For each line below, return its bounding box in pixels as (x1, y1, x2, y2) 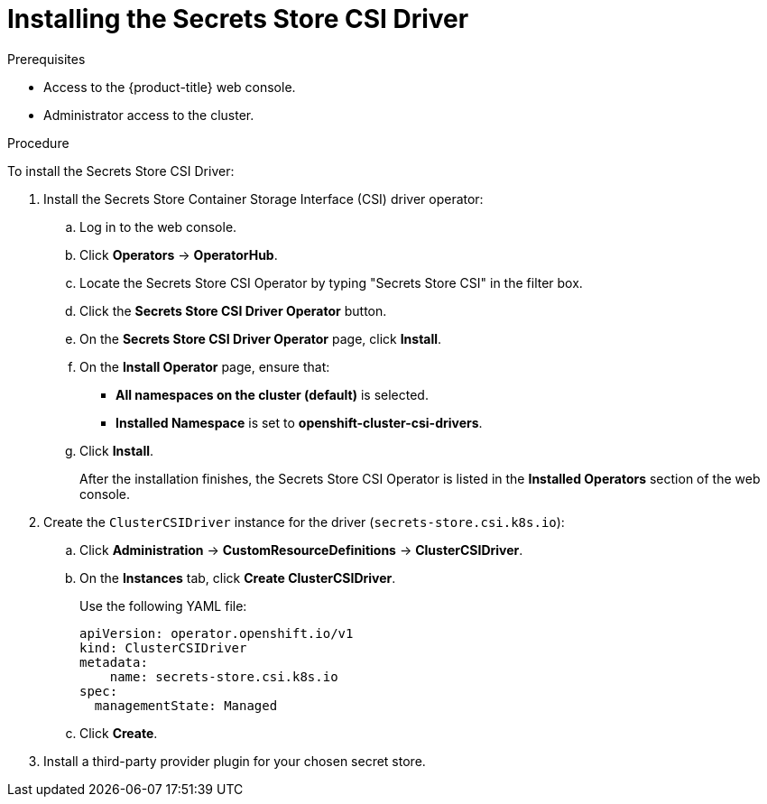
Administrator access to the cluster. (43, 106, 254, 123)
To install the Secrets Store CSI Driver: (7, 162, 235, 179)
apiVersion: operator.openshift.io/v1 (79, 625, 354, 641)
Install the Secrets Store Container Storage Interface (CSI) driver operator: (43, 190, 484, 207)
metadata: (79, 654, 148, 670)
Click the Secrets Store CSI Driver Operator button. (79, 302, 387, 319)
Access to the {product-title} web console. (43, 79, 296, 95)
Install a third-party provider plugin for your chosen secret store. (43, 753, 426, 769)
